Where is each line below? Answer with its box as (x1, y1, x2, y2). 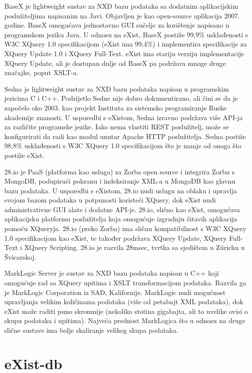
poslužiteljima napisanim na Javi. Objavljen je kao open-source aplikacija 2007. (4, 10, 240, 20)
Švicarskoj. (4, 251, 36, 262)
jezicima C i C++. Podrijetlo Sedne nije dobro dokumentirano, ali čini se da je (4, 93, 238, 103)
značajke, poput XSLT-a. (4, 67, 79, 78)
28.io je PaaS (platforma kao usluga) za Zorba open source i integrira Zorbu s (4, 166, 235, 176)
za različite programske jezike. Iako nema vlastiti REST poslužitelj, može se (4, 122, 229, 132)
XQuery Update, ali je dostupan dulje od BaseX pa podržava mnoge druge (4, 58, 226, 68)
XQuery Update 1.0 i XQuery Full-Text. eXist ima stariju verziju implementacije (4, 48, 244, 58)
